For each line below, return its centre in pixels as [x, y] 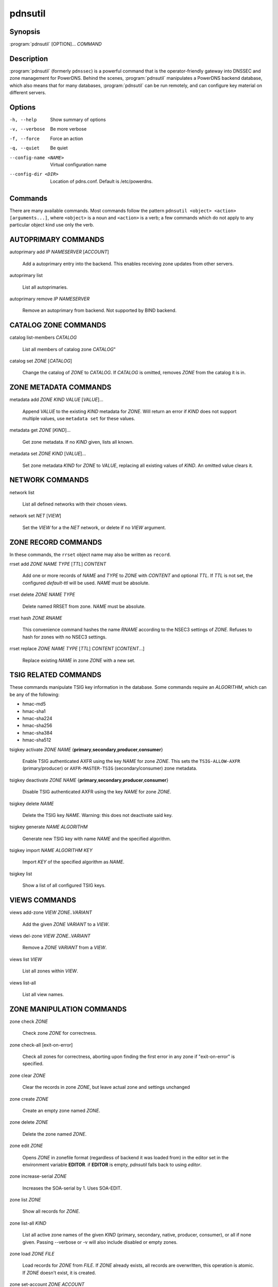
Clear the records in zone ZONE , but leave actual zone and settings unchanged [106, 1087]
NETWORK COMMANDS [49, 480]
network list [22, 492]
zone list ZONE [25, 1200]
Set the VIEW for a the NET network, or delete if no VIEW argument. [94, 527]
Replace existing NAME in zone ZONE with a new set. [79, 660]
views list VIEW [26, 959]
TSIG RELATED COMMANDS [55, 675]
